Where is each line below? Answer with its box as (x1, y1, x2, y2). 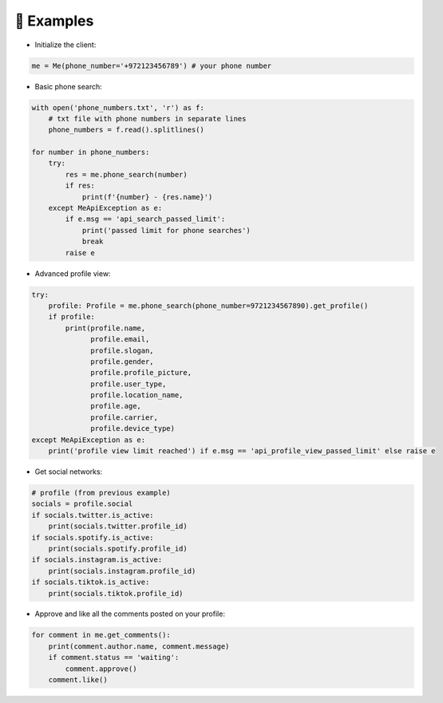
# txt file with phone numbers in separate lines (48, 114, 247, 123)
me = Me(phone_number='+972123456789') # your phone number (31, 61, 272, 70)
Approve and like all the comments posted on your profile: (34, 609, 225, 618)
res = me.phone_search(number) (65, 170, 188, 179)
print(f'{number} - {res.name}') (81, 192, 213, 201)
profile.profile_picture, (90, 368, 192, 377)
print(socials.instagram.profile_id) (48, 567, 196, 575)
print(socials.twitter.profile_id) (48, 522, 188, 531)
